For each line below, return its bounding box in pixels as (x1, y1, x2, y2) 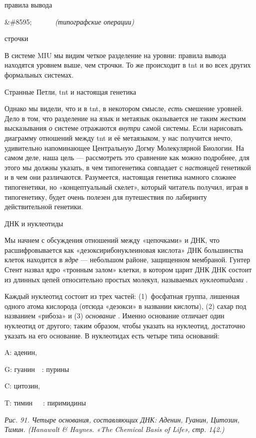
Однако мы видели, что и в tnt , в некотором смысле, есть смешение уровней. (4, 103, 243, 114)
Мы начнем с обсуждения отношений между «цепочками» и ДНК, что (4, 235, 219, 245)
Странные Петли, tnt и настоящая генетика (4, 86, 136, 97)
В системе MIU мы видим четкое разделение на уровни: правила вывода (4, 50, 226, 60)
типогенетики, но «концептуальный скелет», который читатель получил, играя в (4, 181, 248, 192)
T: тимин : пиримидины (4, 397, 86, 407)
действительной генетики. (4, 201, 83, 212)
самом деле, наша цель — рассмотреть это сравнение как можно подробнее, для (4, 152, 249, 163)
